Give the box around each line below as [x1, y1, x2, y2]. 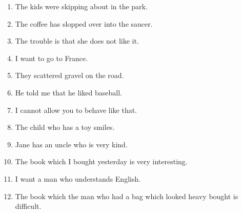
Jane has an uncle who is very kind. [15, 139, 128, 149]
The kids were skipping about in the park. [15, 1, 148, 11]
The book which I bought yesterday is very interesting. [15, 156, 188, 167]
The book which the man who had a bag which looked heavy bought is [15, 190, 238, 201]
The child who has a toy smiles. [15, 122, 115, 132]
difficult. [15, 201, 42, 211]
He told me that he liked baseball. [15, 87, 122, 98]
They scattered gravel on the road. [15, 70, 124, 81]
